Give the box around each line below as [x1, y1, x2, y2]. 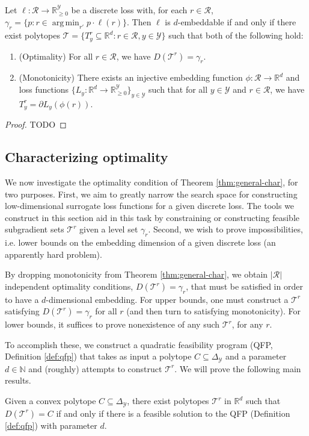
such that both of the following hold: [168, 29, 304, 42]
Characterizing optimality [5, 148, 168, 166]
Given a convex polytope [5, 394, 96, 407]
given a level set [79, 223, 138, 235]
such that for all [148, 83, 208, 96]
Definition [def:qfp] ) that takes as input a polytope [5, 350, 192, 363]
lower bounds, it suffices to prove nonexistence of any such [5, 318, 220, 331]
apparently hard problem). [5, 248, 102, 260]
